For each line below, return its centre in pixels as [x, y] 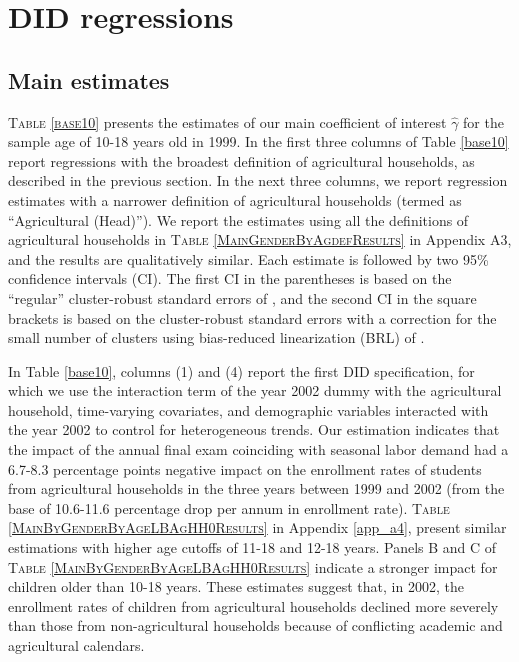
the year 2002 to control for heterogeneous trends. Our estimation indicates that [254, 429]
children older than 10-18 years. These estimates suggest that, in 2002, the [236, 586]
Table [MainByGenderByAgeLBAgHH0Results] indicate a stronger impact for [253, 566]
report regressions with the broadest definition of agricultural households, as [241, 160]
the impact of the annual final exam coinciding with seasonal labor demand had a [258, 449]
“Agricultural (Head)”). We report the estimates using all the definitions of [238, 219]
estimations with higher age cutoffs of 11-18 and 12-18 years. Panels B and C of [252, 547]
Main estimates [89, 79]
